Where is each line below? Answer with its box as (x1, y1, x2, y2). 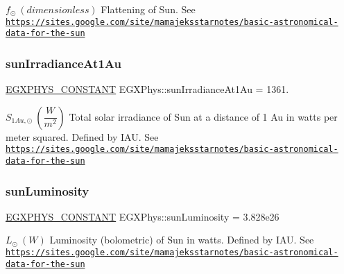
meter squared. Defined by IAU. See (6, 129, 159, 144)
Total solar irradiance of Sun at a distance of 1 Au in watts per (69, 109, 338, 123)
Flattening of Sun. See (101, 2, 196, 16)
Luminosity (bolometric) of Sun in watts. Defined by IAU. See (49, 232, 314, 247)
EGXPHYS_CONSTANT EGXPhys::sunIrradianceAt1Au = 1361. (6, 82, 289, 96)
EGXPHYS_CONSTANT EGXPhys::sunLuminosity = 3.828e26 (6, 209, 279, 223)
